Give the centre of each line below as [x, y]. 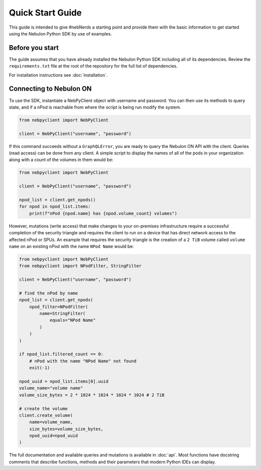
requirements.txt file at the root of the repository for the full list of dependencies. [93, 66]
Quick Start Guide [45, 13]
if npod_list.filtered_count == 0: [61, 354]
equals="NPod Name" [73, 320]
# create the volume [43, 408]
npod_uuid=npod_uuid [54, 436]
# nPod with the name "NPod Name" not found [83, 361]
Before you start [34, 48]
